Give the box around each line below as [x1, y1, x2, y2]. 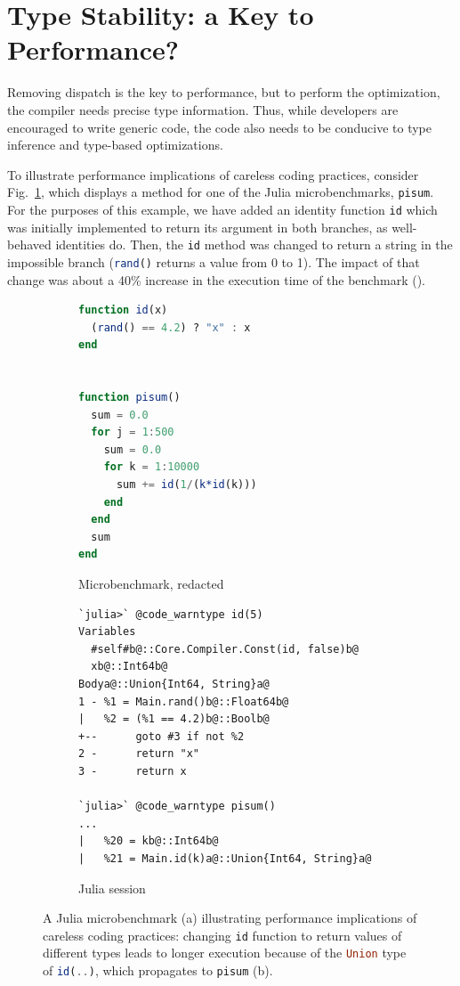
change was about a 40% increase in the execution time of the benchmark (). [7, 270, 425, 289]
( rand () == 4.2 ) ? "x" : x [91, 321, 251, 334]
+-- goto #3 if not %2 [78, 729, 245, 743]
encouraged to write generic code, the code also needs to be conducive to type [7, 118, 432, 136]
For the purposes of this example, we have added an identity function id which [7, 200, 438, 218]
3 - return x [78, 764, 187, 778]
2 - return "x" [78, 747, 200, 761]
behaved [7, 235, 52, 254]
